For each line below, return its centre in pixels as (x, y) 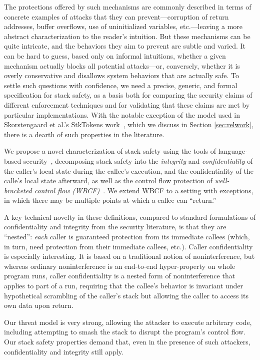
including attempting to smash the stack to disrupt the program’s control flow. (125, 332)
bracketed (18, 190)
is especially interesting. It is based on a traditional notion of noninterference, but (129, 256)
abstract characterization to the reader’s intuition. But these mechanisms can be (127, 36)
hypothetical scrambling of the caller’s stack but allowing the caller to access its (126, 295)
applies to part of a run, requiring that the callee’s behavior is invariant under (124, 286)
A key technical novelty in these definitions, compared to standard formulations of (130, 217)
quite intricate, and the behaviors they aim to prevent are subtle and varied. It (125, 46)
